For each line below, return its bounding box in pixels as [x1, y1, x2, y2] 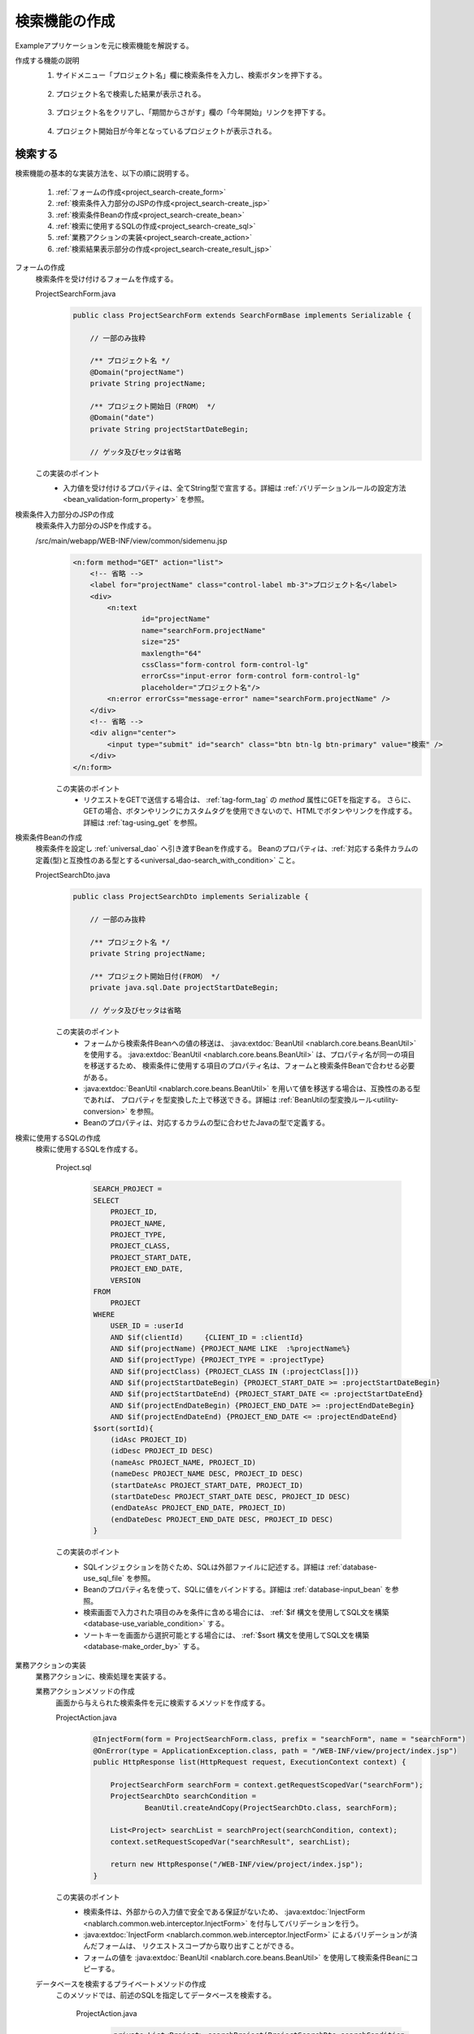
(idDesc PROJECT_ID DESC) [110, 1447, 214, 1456]
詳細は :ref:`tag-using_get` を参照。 [83, 818, 202, 827]
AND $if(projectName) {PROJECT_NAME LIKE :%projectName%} [110, 1343, 351, 1353]
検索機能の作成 [15, 12, 115, 30]
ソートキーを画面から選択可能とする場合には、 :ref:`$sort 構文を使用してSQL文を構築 [83, 1630, 370, 1639]
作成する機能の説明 [15, 55, 80, 65]
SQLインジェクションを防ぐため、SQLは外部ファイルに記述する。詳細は [83, 1562, 325, 1572]
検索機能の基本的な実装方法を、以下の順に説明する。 [15, 168, 194, 178]
